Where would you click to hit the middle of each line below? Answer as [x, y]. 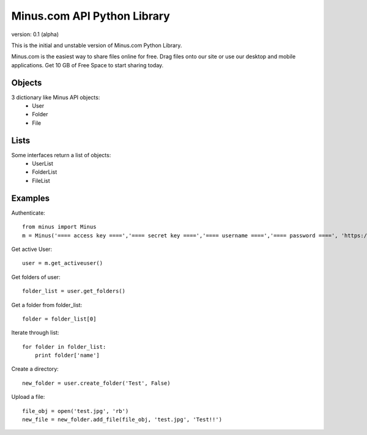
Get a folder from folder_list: [47, 305]
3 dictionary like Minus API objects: [56, 97]
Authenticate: [28, 213]
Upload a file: [28, 397]
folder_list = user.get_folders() [74, 291]
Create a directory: [35, 369]
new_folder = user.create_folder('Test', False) [96, 383]
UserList [43, 164]
